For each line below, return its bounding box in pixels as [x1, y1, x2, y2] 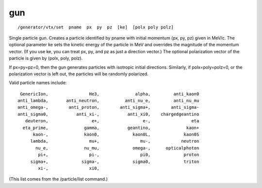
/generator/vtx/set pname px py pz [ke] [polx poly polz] [17, 24, 174, 30]
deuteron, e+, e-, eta [25, 118, 199, 124]
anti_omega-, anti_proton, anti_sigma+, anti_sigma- [17, 104, 199, 110]
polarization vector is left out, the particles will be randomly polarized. [9, 71, 149, 77]
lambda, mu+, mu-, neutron [30, 138, 199, 144]
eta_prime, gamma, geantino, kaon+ [22, 125, 199, 130]
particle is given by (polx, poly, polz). [9, 56, 83, 61]
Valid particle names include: [9, 80, 67, 86]
